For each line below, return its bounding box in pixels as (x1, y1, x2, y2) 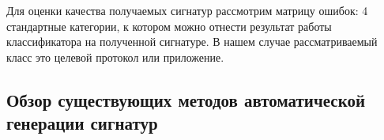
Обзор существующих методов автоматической (6, 87, 366, 112)
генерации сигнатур (6, 111, 158, 135)
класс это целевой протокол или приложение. (6, 48, 224, 65)
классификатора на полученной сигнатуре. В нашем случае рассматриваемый (6, 33, 378, 50)
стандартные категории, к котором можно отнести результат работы (6, 17, 332, 34)
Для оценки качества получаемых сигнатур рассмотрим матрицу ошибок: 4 (6, 2, 368, 18)
